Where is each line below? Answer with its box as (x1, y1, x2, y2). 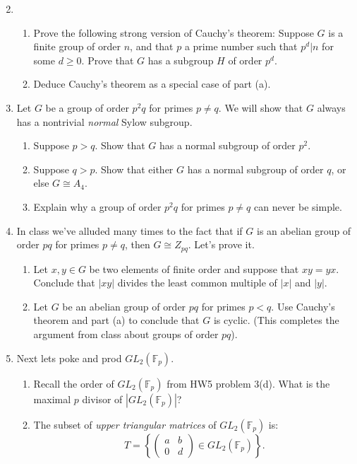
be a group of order (45, 100, 129, 115)
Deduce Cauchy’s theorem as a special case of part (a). (33, 76, 271, 91)
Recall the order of (33, 376, 114, 390)
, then (125, 237, 150, 252)
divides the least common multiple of (117, 275, 277, 290)
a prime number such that (184, 39, 298, 54)
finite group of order (33, 39, 121, 54)
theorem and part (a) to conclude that (33, 313, 200, 327)
